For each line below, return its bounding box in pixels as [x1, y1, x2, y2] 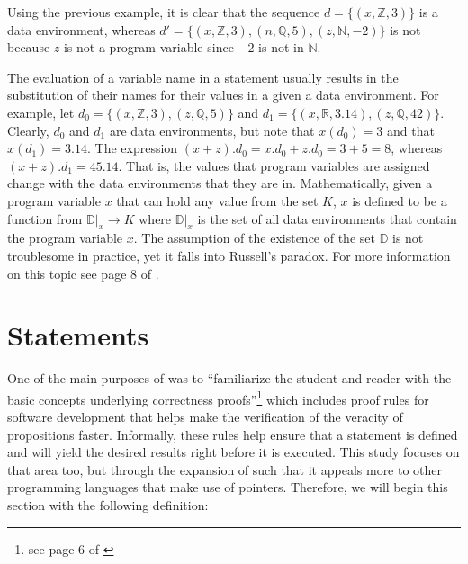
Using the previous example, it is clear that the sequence [7, 3, 320, 21]
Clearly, [7, 121, 49, 139]
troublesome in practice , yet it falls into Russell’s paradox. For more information [7, 246, 451, 264]
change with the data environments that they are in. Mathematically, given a [7, 174, 433, 192]
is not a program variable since [63, 38, 234, 57]
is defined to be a [352, 191, 447, 210]
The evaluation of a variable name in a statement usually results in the [7, 67, 399, 86]
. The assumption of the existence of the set [133, 228, 375, 247]
